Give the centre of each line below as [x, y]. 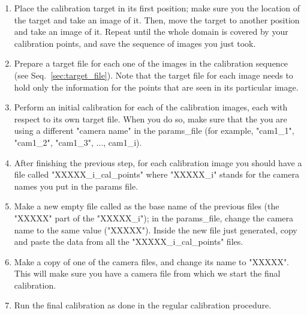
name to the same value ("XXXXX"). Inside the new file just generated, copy [156, 229]
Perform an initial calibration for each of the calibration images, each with [151, 107]
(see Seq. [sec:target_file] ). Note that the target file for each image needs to [153, 75]
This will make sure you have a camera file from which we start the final [147, 273]
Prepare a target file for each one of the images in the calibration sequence [151, 63]
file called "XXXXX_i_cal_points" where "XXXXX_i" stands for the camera [156, 174]
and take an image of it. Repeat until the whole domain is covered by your [151, 31]
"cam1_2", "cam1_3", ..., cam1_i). [78, 142]
